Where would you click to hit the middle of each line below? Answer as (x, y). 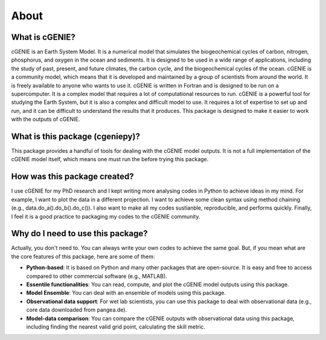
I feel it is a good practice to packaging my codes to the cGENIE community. (106, 216)
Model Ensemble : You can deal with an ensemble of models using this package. (126, 293)
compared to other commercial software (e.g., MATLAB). (97, 276)
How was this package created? (72, 177)
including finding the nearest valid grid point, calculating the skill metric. (116, 327)
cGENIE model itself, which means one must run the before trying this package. (110, 159)
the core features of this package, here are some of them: (83, 256)
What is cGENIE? (43, 37)
